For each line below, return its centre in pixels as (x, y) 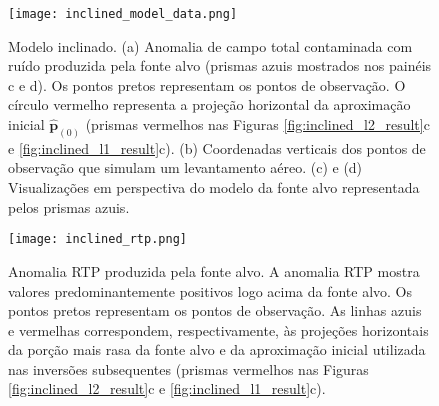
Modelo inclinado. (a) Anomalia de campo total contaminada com (210, 45)
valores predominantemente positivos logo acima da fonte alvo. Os (210, 290)
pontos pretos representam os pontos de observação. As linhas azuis (215, 310)
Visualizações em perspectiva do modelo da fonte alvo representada (214, 187)
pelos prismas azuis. (69, 206)
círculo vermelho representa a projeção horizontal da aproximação (209, 104)
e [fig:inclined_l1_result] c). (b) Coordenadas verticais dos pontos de (217, 147)
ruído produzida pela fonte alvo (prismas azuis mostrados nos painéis (220, 65)
